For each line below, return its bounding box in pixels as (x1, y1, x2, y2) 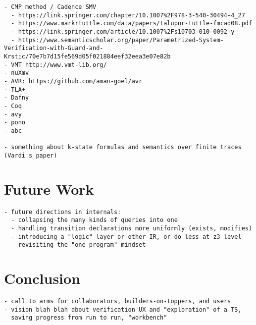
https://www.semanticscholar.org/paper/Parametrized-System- (18, 36, 224, 44)
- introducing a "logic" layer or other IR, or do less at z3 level (11, 233, 242, 240)
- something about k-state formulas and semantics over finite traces (4, 144, 242, 151)
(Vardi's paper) (4, 152, 57, 159)
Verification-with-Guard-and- (4, 45, 103, 52)
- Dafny (4, 94, 29, 102)
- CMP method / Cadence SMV (4, 3, 97, 10)
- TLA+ (4, 86, 25, 93)
